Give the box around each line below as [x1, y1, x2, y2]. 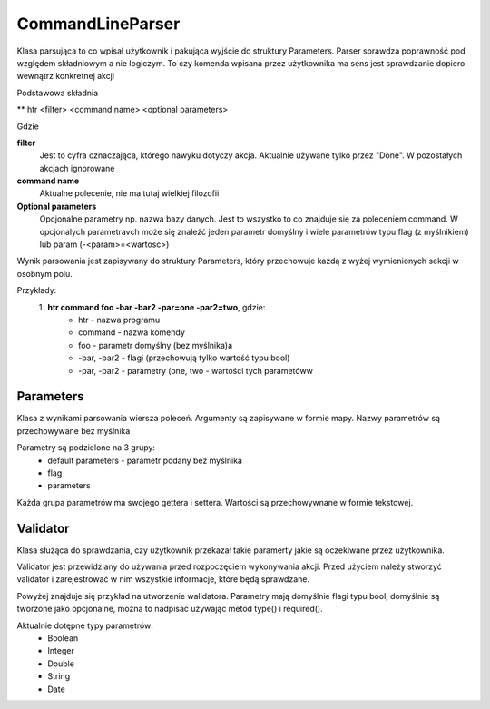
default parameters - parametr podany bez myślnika [47, 455, 242, 466]
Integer [47, 645, 74, 656]
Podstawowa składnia [16, 87, 99, 98]
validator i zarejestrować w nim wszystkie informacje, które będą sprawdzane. [16, 574, 310, 585]
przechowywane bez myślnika [16, 425, 131, 436]
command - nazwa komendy [78, 327, 186, 338]
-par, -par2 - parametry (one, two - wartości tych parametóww [78, 365, 313, 376]
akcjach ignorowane [39, 162, 115, 173]
